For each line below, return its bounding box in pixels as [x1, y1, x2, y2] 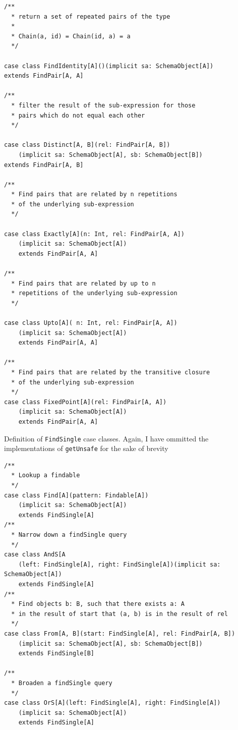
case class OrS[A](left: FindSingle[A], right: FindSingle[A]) [4, 699, 221, 707]
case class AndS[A [4, 551, 66, 558]
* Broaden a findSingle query [11, 679, 112, 687]
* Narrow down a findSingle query [11, 531, 127, 538]
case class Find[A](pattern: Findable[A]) [4, 491, 149, 499]
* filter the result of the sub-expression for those [11, 101, 196, 109]
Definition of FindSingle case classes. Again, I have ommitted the [4, 433, 209, 443]
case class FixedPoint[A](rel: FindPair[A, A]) [4, 398, 167, 406]
